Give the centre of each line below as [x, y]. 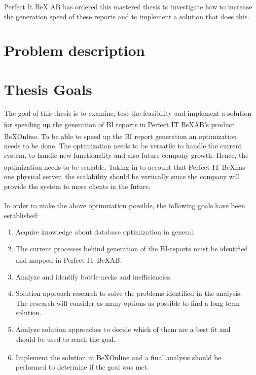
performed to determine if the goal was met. [82, 367]
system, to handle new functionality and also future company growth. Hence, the [126, 155]
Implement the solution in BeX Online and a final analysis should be [118, 357]
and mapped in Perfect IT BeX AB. [69, 260]
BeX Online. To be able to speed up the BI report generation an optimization [120, 136]
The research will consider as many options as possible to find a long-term [128, 303]
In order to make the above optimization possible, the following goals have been [125, 205]
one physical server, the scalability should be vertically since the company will [122, 176]
